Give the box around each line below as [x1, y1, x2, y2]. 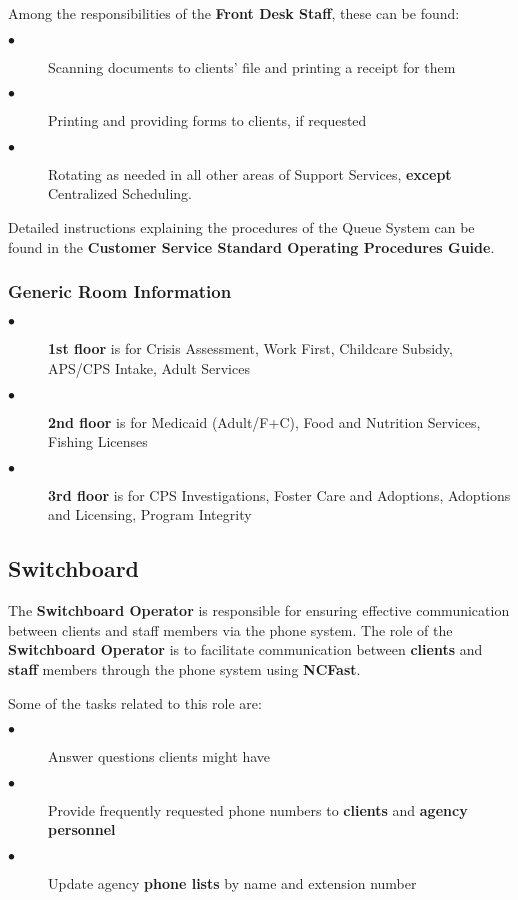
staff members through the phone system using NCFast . [8, 658, 361, 679]
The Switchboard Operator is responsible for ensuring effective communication [8, 600, 510, 621]
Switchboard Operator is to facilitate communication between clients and [8, 639, 483, 660]
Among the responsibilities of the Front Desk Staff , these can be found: [8, 3, 460, 23]
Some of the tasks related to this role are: [8, 692, 262, 713]
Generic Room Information [8, 279, 232, 304]
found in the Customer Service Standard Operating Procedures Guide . [8, 236, 495, 257]
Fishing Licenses [48, 431, 148, 452]
